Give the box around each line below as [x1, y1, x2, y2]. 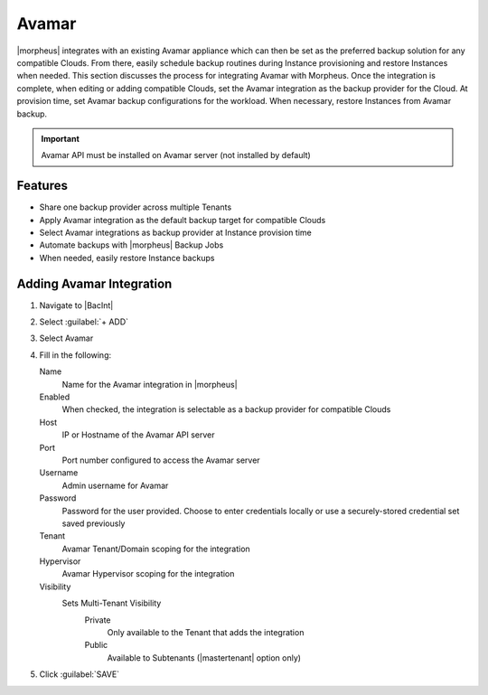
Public [84, 640, 108, 651]
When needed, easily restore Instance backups [39, 252, 215, 263]
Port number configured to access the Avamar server [61, 455, 261, 465]
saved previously [61, 518, 126, 529]
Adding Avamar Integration [16, 276, 173, 291]
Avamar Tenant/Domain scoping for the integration [61, 543, 250, 554]
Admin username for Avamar [61, 480, 169, 491]
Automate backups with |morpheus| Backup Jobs [39, 239, 224, 250]
